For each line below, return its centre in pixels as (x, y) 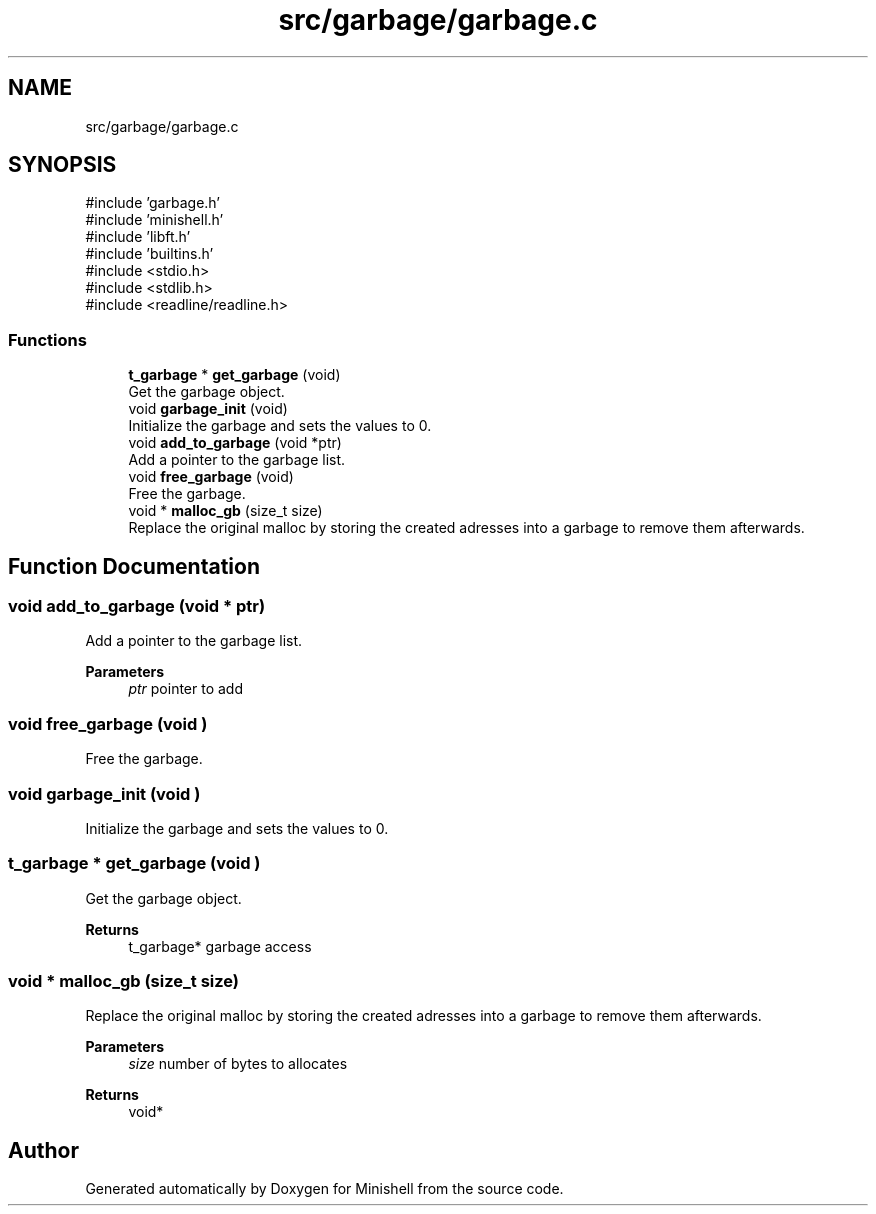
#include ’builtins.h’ (149, 254)
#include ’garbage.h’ (152, 203)
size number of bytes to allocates (238, 1064)
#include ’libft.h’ (138, 237)
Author (43, 1150)
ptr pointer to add (186, 689)
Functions (47, 339)
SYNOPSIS (62, 165)
